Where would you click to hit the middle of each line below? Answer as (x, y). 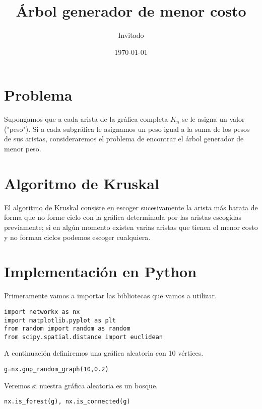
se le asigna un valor (213, 119)
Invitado (131, 35)
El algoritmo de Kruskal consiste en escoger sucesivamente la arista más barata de (131, 207)
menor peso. (23, 149)
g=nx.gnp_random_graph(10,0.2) (56, 370)
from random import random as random (67, 329)
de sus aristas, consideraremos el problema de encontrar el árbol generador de (124, 139)
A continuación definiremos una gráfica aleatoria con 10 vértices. (104, 353)
